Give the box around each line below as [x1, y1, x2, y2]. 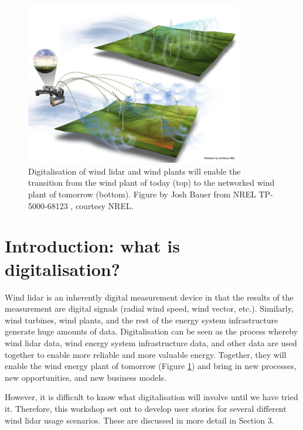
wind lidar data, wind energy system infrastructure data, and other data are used [5, 336, 297, 349]
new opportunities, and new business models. [5, 371, 166, 383]
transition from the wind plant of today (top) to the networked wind [28, 176, 275, 189]
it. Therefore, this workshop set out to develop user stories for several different [5, 402, 287, 414]
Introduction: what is [5, 234, 180, 258]
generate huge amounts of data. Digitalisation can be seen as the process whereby [5, 325, 298, 337]
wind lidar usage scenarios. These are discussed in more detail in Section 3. [5, 414, 274, 426]
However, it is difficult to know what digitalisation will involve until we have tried [5, 391, 298, 403]
